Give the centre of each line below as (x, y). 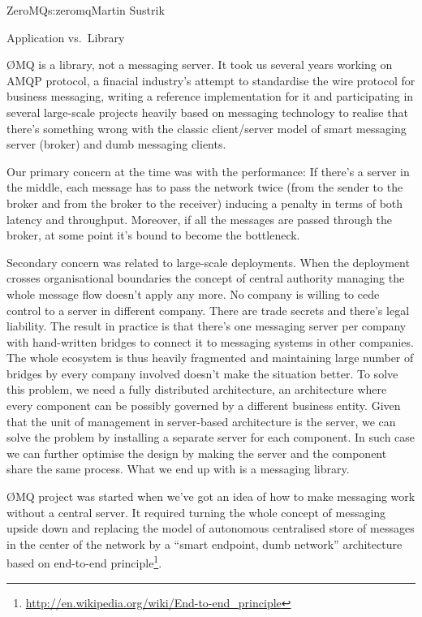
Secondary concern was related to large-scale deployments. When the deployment (208, 262)
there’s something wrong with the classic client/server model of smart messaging (207, 128)
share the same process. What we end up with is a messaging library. (178, 469)
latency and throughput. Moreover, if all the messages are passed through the (200, 219)
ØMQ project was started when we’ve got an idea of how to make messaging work (211, 496)
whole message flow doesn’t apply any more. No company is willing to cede (193, 293)
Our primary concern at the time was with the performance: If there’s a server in (208, 171)
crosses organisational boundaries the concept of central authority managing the (206, 278)
